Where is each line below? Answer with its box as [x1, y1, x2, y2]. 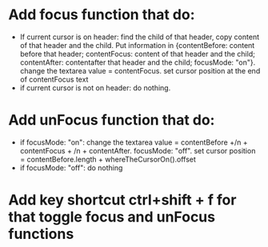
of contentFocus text [19, 74, 89, 84]
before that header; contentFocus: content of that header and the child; [19, 49, 256, 58]
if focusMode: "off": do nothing [19, 162, 123, 173]
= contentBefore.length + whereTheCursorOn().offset [19, 154, 196, 164]
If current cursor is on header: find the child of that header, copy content [19, 32, 260, 42]
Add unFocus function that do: [8, 111, 215, 129]
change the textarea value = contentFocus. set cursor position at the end [19, 66, 261, 75]
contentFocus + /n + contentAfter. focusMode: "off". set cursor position [19, 145, 256, 155]
